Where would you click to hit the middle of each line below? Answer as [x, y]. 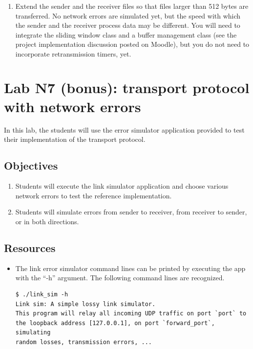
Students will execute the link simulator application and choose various [122, 186]
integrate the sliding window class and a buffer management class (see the [126, 34]
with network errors [73, 106]
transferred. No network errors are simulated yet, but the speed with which [128, 15]
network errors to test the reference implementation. [94, 195]
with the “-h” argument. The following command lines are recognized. [120, 278]
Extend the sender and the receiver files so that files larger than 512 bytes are [132, 6]
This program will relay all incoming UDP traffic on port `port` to [131, 314]
